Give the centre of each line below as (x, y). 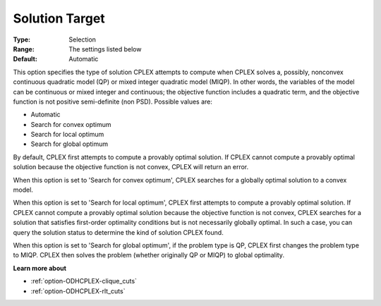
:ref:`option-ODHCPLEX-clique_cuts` (84, 281)
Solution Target (59, 18)
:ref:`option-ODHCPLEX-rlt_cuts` (78, 291)
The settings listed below (105, 49)
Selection (83, 39)
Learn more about (40, 268)
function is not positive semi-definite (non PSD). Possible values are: (113, 102)
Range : (24, 49)
